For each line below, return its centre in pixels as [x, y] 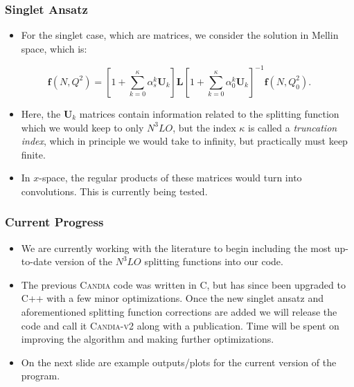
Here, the [41, 113]
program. [41, 376]
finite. [33, 154]
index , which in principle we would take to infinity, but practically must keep [184, 141]
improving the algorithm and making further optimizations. [148, 339]
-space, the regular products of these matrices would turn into [170, 178]
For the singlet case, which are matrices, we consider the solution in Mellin [180, 35]
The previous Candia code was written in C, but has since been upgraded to [183, 284]
